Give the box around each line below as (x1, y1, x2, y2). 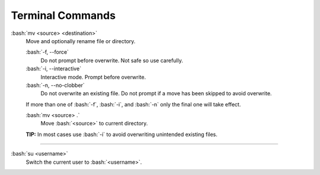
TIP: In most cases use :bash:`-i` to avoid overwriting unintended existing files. (25, 131, 217, 138)
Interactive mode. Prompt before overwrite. (40, 73, 146, 80)
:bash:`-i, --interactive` (25, 65, 82, 72)
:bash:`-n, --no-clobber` (25, 82, 85, 89)
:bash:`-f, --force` (25, 48, 69, 56)
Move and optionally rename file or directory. (25, 37, 136, 44)
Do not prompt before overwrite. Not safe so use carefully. (40, 57, 183, 64)
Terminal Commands (11, 9, 116, 22)
